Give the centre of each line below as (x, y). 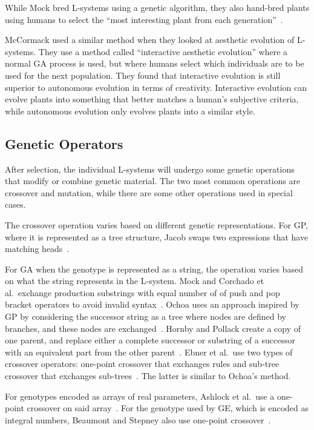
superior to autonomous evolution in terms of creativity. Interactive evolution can (156, 87)
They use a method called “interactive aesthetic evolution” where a (163, 51)
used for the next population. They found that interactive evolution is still (143, 75)
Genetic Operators (64, 143)
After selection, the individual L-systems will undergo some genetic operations (150, 169)
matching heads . (37, 249)
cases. (15, 204)
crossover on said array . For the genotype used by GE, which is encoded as (168, 408)
